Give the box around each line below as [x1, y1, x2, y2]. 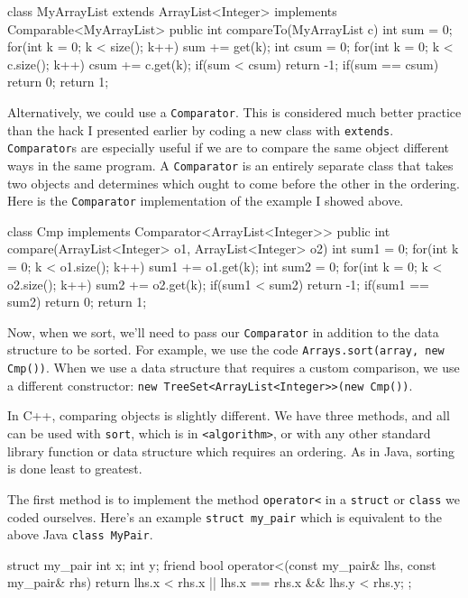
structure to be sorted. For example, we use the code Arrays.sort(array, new [7, 340, 445, 359]
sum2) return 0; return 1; [7, 292, 147, 311]
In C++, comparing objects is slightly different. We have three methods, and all [7, 406, 450, 425]
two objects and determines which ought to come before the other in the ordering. [7, 173, 460, 192]
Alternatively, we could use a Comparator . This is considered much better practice [7, 102, 462, 121]
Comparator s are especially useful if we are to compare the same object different [7, 138, 450, 157]
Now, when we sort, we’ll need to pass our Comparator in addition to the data [7, 322, 439, 341]
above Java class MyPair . [7, 525, 153, 544]
